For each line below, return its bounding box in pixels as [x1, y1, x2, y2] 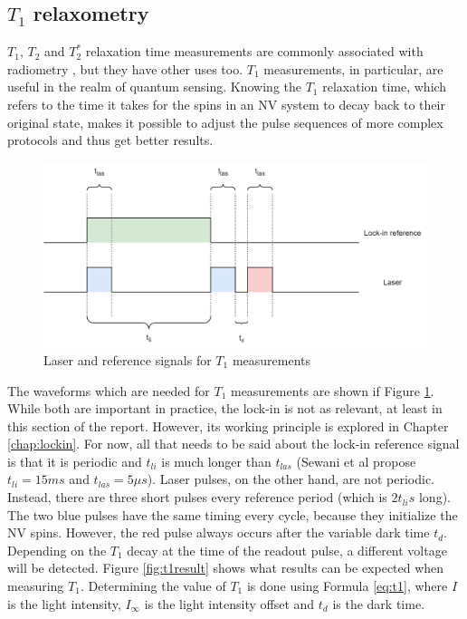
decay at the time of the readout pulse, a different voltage [127, 540, 447, 559]
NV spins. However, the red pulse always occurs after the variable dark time [7, 523, 430, 542]
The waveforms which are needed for [7, 381, 210, 400]
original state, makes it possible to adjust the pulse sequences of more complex [7, 112, 443, 131]
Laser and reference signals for [43, 350, 212, 369]
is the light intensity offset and [144, 594, 315, 613]
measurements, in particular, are [263, 59, 443, 78]
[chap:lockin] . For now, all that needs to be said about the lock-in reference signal [7, 434, 460, 453]
